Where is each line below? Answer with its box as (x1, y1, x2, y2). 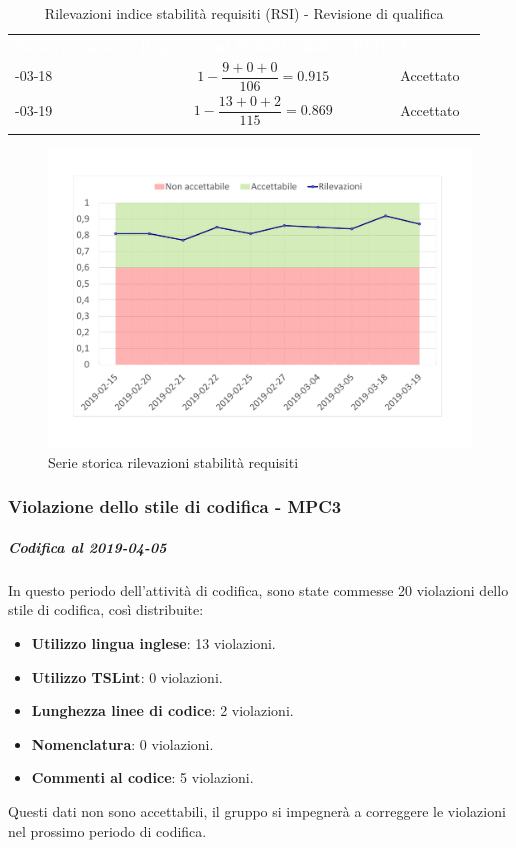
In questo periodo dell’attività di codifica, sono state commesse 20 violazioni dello (8, 579, 509, 600)
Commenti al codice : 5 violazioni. (31, 767, 254, 788)
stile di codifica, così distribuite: (8, 599, 204, 620)
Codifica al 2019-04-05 (8, 536, 167, 557)
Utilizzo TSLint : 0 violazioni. (31, 666, 223, 687)
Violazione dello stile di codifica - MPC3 (8, 494, 342, 519)
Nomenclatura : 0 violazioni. (31, 733, 214, 754)
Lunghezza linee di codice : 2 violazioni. (31, 700, 294, 721)
